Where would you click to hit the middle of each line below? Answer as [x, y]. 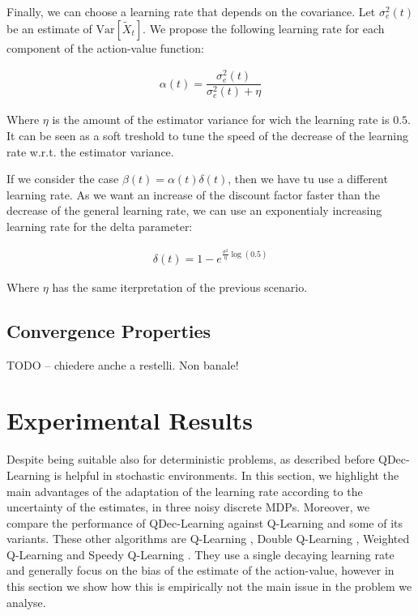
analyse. [26, 602]
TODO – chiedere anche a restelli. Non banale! [123, 364]
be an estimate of [49, 28]
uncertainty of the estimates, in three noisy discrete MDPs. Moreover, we [188, 507]
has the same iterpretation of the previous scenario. [180, 287]
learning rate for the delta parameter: [100, 226]
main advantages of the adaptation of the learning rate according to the [185, 491]
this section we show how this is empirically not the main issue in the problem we [209, 586]
